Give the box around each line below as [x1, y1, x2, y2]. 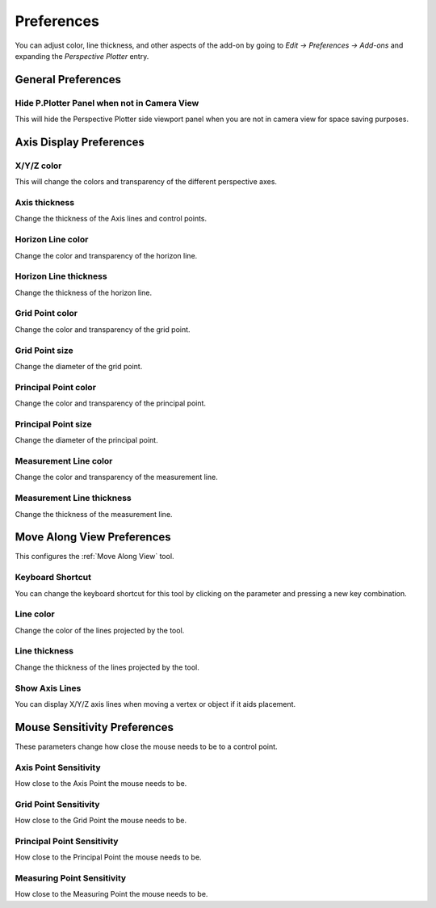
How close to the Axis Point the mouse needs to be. [15, 779, 187, 788]
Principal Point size [15, 418, 92, 430]
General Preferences [15, 73, 121, 86]
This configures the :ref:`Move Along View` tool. [15, 552, 174, 561]
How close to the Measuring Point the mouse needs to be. [15, 889, 208, 899]
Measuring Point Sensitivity [15, 872, 127, 884]
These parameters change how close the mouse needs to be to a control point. [15, 742, 278, 751]
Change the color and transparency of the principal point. [15, 398, 206, 408]
